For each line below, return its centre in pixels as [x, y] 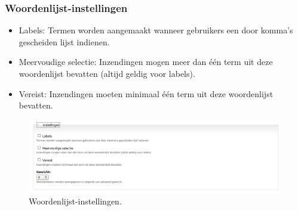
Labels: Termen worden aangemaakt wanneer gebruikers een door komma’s [156, 30]
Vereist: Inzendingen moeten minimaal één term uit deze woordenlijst [146, 93]
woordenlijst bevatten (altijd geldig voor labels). [107, 73]
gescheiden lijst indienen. [64, 41]
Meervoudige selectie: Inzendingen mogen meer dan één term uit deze [146, 62]
